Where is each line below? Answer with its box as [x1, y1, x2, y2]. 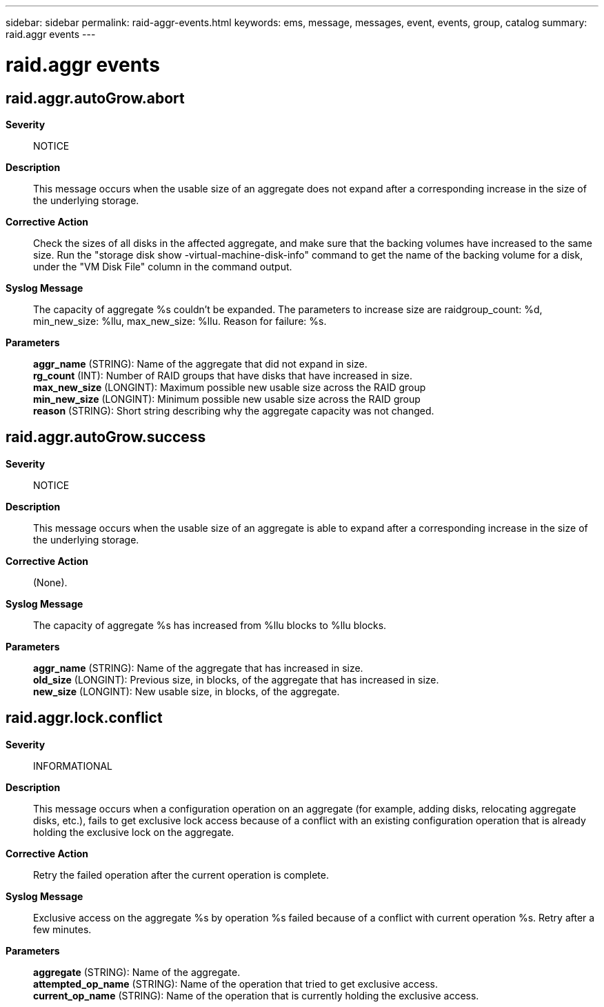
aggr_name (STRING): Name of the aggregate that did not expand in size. [33, 357, 368, 370]
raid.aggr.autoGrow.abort [6, 89, 185, 107]
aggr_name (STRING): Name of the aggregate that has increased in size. [33, 661, 363, 674]
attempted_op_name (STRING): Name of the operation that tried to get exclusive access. [33, 977, 439, 990]
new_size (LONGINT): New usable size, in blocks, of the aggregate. [33, 685, 340, 697]
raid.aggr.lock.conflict [6, 709, 163, 727]
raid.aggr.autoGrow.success [6, 428, 206, 446]
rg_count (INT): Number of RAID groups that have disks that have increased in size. [33, 369, 413, 381]
